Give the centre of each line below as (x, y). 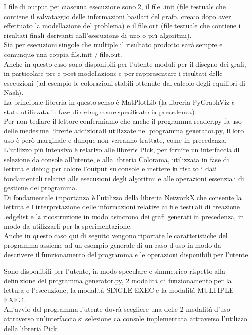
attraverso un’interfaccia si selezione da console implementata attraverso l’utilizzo (126, 318)
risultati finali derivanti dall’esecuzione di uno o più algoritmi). (98, 35)
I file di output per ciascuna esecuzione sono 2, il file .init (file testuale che (115, 6)
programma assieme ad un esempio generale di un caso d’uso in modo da (113, 245)
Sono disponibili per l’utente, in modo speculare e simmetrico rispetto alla (115, 271)
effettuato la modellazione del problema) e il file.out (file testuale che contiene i (122, 26)
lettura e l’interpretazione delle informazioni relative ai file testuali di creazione (122, 207)
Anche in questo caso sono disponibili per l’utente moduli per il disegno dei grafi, (125, 64)
